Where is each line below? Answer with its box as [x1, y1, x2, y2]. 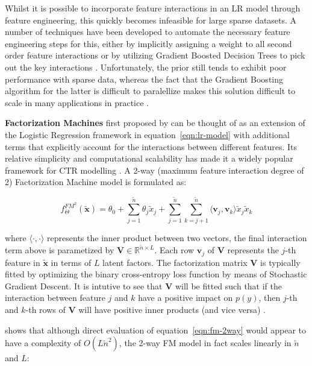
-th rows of [25, 303, 66, 316]
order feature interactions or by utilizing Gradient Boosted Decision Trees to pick [5, 49, 305, 62]
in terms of [51, 256, 92, 268]
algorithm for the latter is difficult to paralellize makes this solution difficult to [5, 84, 296, 97]
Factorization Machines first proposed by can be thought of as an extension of [5, 116, 305, 129]
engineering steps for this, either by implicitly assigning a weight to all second [5, 37, 292, 49]
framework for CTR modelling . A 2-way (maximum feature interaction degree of [5, 163, 304, 176]
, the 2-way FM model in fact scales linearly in [119, 336, 292, 349]
